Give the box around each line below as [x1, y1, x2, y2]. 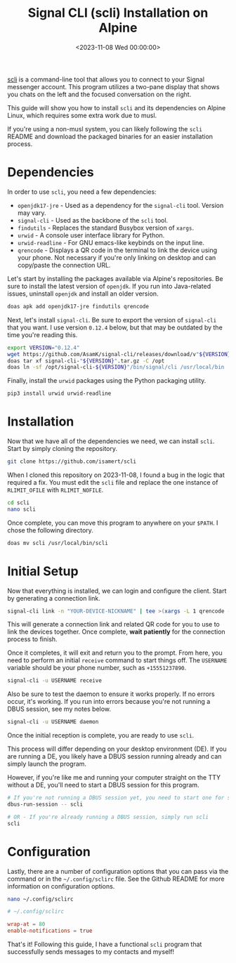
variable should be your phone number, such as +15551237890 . [7, 664, 187, 672]
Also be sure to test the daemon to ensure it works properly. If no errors [7, 690, 216, 698]
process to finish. [7, 635, 58, 643]
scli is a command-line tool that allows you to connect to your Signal [7, 75, 205, 84]
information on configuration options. [7, 882, 115, 890]
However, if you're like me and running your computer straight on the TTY [7, 773, 221, 782]
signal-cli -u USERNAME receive [7, 677, 102, 684]
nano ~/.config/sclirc [7, 896, 74, 903]
